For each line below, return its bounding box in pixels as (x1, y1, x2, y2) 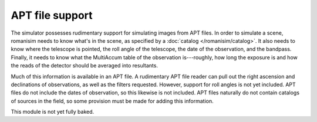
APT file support (11, 9, 93, 22)
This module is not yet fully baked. (11, 109, 95, 116)
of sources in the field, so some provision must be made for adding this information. (11, 97, 214, 104)
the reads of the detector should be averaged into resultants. (11, 62, 158, 69)
